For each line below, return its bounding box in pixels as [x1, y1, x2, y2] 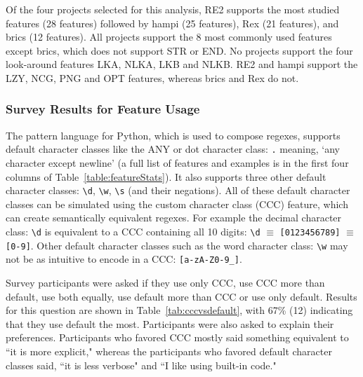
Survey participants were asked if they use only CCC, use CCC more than [6, 275, 325, 290]
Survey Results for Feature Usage [6, 100, 200, 118]
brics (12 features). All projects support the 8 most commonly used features [6, 29, 332, 44]
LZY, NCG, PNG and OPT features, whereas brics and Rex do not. [6, 70, 299, 85]
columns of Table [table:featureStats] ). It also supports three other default [6, 169, 326, 184]
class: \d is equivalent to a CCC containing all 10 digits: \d [6, 224, 260, 239]
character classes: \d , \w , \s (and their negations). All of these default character [6, 183, 350, 198]
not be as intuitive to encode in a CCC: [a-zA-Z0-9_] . [6, 252, 242, 266]
